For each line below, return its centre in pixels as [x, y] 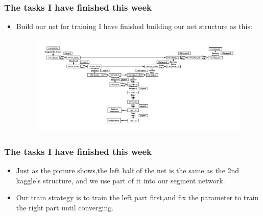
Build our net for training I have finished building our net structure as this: [134, 26]
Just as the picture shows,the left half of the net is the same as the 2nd [128, 170]
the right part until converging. [65, 207]
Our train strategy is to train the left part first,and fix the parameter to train [137, 197]
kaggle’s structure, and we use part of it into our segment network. [121, 180]
